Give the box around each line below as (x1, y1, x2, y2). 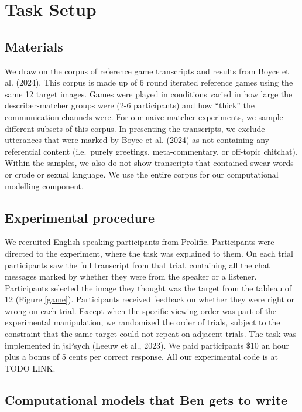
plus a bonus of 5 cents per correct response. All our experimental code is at (5, 350, 278, 363)
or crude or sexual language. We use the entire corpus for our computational (5, 168, 279, 180)
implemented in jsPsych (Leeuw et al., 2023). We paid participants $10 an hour (5, 339, 290, 351)
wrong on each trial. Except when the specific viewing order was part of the (5, 304, 277, 316)
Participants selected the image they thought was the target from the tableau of (5, 281, 292, 294)
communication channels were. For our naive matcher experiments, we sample (5, 110, 283, 122)
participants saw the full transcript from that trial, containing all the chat (5, 258, 270, 271)
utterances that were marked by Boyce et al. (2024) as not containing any (5, 134, 269, 146)
